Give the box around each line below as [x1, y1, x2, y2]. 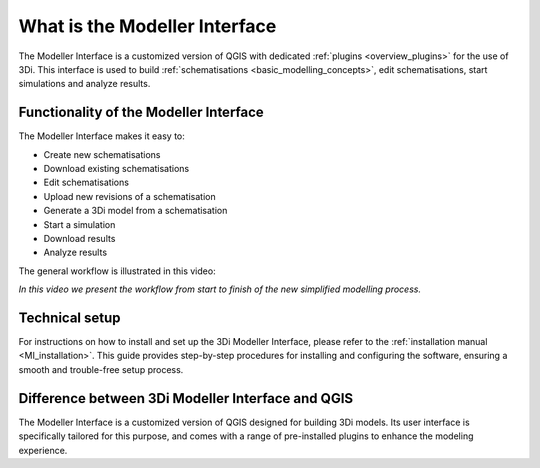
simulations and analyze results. [18, 78, 151, 90]
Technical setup [18, 309, 121, 326]
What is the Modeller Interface [18, 15, 277, 37]
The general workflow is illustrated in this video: [18, 265, 216, 277]
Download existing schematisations [43, 163, 190, 175]
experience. [18, 444, 68, 456]
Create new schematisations [43, 148, 161, 160]
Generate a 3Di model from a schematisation [43, 205, 228, 217]
